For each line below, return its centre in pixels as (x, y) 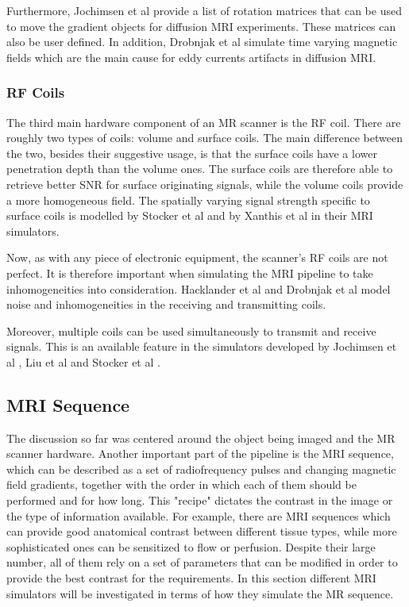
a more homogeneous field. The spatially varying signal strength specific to (188, 200)
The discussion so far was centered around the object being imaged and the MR (201, 438)
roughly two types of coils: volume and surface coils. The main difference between (204, 138)
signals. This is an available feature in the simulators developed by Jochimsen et (202, 346)
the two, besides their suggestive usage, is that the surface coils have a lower (192, 153)
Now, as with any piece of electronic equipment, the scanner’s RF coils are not (197, 257)
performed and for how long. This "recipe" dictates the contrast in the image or (200, 500)
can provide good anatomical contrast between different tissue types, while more (202, 531)
